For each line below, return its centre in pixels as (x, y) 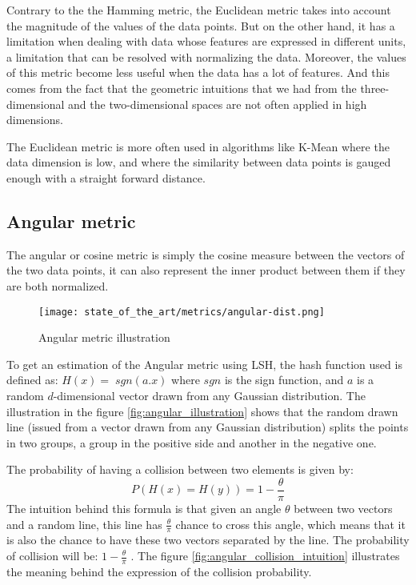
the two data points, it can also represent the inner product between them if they (206, 270)
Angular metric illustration (104, 337)
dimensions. (35, 120)
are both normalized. (58, 285)
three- (375, 88)
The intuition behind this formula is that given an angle (144, 508)
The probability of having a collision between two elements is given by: (180, 469)
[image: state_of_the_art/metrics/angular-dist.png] (182, 312)
